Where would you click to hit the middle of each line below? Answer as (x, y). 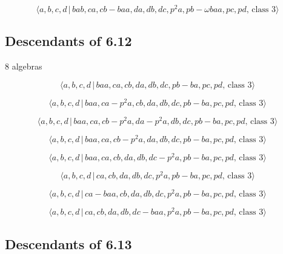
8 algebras (24, 66)
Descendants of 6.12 (68, 41)
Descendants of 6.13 (68, 243)
